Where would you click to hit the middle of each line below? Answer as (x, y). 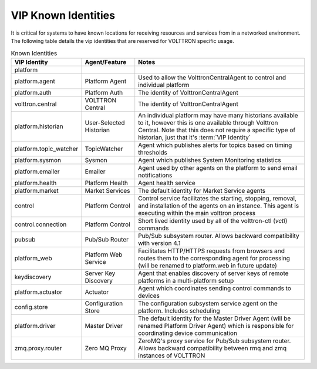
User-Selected (105, 122)
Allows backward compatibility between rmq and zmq (213, 348)
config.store (31, 307)
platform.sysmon (38, 160)
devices (149, 296)
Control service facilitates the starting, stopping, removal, (217, 198)
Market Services (107, 190)
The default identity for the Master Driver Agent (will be (215, 318)
